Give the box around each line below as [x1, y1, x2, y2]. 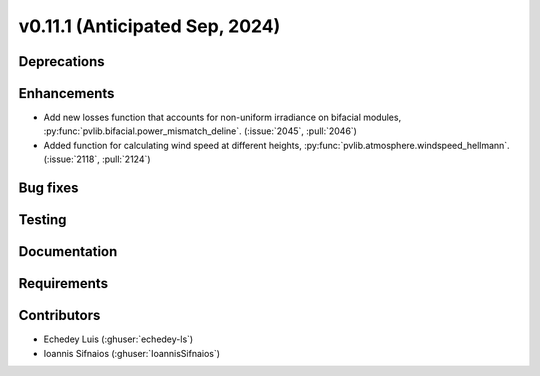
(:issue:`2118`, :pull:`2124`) [43, 153, 151, 165]
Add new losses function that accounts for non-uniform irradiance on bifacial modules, [43, 111, 402, 124]
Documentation [18, 243, 118, 260]
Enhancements [18, 85, 115, 102]
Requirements [18, 275, 109, 292]
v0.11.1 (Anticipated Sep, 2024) [18, 15, 281, 37]
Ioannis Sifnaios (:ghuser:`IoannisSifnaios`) [43, 347, 220, 359]
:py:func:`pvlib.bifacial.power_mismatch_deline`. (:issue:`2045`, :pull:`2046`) [43, 125, 357, 137]
